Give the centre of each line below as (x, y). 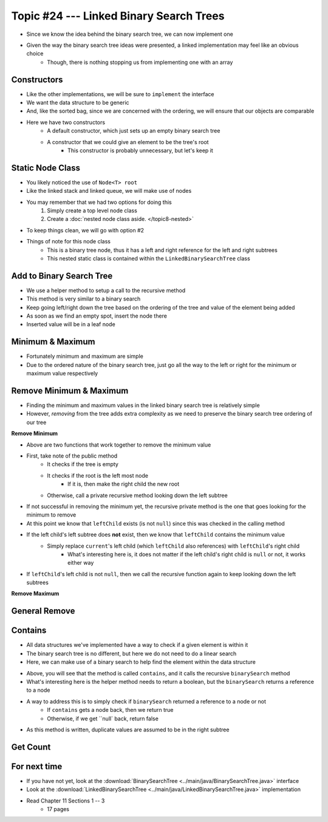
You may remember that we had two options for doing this (99, 202)
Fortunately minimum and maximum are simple (85, 357)
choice (35, 54)
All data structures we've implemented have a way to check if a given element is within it (137, 645)
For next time (37, 766)
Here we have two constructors (66, 122)
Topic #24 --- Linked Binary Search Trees (118, 16)
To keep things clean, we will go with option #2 (85, 230)
